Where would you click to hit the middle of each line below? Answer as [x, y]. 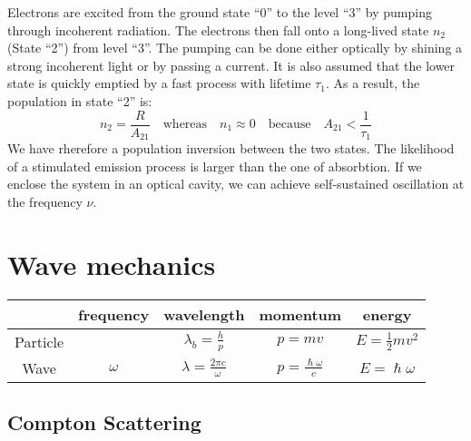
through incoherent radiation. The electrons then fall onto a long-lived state [218, 29]
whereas [185, 125]
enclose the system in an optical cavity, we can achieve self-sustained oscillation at [236, 184]
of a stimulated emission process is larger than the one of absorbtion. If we [215, 166]
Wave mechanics [112, 264]
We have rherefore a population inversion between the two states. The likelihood [231, 148]
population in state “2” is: [80, 100]
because [289, 125]
